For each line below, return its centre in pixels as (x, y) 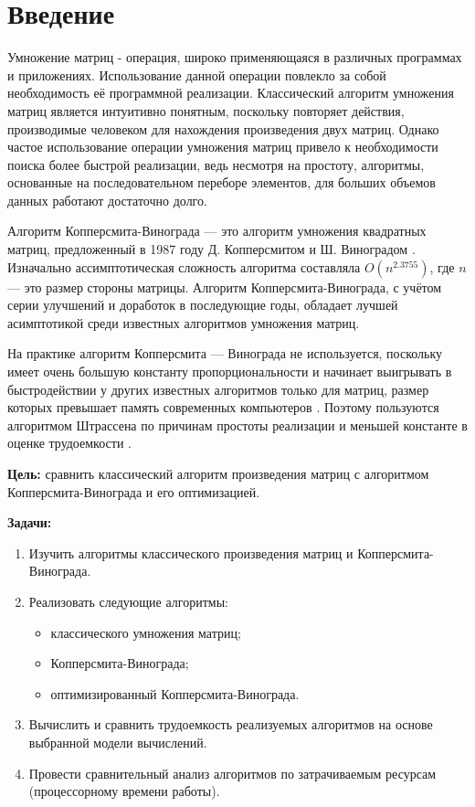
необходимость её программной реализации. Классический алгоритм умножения (231, 93)
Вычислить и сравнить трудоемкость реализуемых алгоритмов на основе (231, 724)
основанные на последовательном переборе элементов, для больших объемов (222, 182)
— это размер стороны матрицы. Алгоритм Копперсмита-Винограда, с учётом (225, 287)
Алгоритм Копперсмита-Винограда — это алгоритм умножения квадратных (217, 231)
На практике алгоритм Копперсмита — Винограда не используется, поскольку (225, 353)
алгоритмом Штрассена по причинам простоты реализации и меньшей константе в (237, 425)
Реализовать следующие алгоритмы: (128, 601)
